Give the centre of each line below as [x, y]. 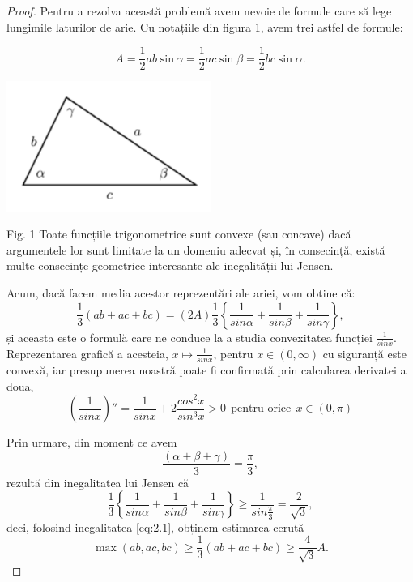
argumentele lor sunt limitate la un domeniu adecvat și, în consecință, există [196, 249]
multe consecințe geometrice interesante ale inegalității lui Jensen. [170, 265]
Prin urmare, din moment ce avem [92, 442]
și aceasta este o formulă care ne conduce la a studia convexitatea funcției [189, 337]
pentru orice [261, 409]
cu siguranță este [364, 353]
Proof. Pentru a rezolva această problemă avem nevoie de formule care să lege [199, 11]
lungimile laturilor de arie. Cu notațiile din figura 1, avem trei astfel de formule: [205, 26]
